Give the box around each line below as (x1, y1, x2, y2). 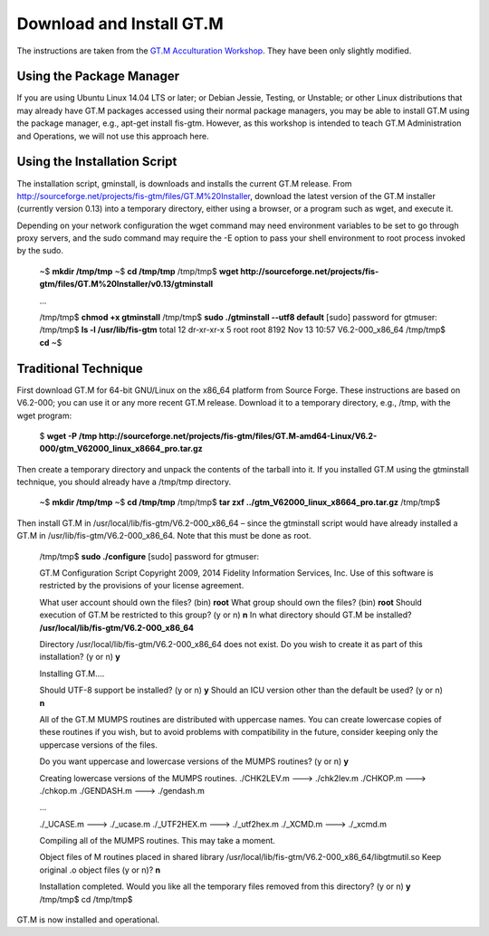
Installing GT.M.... (39, 668, 105, 679)
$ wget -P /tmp (39, 430, 98, 441)
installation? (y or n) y (39, 652, 121, 663)
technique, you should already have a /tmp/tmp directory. (16, 476, 231, 488)
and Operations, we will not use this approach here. (16, 130, 209, 141)
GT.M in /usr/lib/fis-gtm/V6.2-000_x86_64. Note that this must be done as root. (16, 530, 312, 541)
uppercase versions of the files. (39, 739, 158, 750)
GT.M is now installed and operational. (16, 914, 160, 925)
